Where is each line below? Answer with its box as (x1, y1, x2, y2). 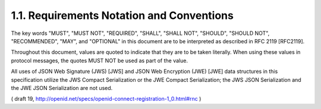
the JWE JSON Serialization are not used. (11, 84, 113, 91)
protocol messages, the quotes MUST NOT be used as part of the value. (11, 57, 188, 64)
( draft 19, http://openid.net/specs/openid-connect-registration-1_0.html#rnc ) (11, 95, 202, 102)
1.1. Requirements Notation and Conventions (11, 9, 234, 22)
